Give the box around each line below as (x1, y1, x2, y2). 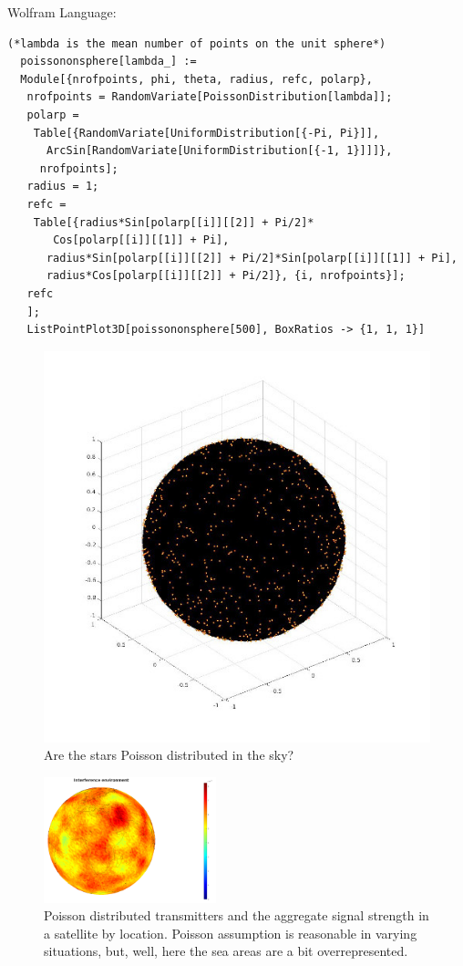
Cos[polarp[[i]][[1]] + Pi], (53, 234, 230, 247)
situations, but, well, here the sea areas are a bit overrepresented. (44, 941, 408, 961)
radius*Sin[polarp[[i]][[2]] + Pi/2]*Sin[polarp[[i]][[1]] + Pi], (46, 251, 458, 265)
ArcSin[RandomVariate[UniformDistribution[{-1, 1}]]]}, (46, 144, 393, 158)
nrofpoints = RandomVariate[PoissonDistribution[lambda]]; (26, 90, 393, 104)
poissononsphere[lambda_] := (20, 55, 197, 68)
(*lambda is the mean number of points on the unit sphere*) (7, 36, 386, 50)
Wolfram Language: (7, 3, 117, 21)
